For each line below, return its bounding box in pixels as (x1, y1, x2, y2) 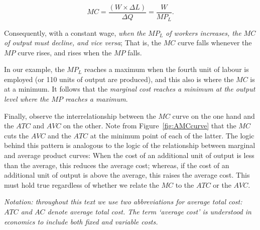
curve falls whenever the (177, 37, 252, 48)
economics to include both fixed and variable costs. (4, 216, 158, 226)
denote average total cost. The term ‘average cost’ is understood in (47, 206, 251, 217)
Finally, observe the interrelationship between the (4, 110, 156, 121)
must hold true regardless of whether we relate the (4, 179, 159, 190)
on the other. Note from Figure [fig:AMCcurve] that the (63, 120, 236, 131)
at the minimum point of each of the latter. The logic (90, 130, 254, 140)
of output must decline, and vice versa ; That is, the (4, 37, 162, 48)
